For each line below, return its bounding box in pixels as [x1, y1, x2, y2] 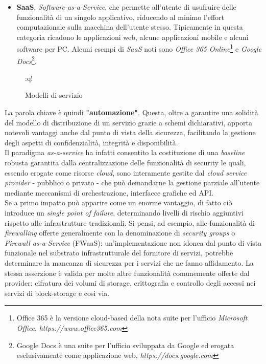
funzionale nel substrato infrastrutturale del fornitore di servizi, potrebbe [5, 247, 233, 258]
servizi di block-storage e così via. [5, 287, 110, 298]
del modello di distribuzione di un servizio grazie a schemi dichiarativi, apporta [5, 117, 253, 127]
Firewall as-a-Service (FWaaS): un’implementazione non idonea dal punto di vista [5, 237, 262, 248]
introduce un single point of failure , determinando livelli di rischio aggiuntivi [5, 207, 244, 218]
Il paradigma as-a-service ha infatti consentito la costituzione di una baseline [5, 147, 245, 158]
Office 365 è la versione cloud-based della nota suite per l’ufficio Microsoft [16, 312, 248, 323]
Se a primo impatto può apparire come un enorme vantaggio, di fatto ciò [5, 197, 232, 208]
